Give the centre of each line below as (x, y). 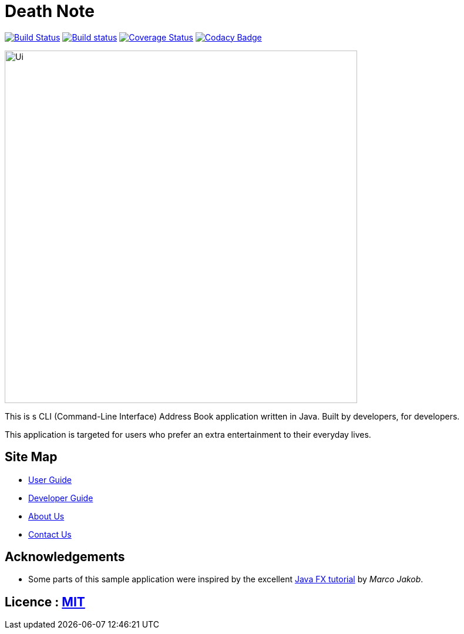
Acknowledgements (65, 557)
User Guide (50, 479)
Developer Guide (61, 498)
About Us (46, 516)
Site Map (31, 457)
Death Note (50, 11)
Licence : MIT (45, 602)
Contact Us (50, 534)
